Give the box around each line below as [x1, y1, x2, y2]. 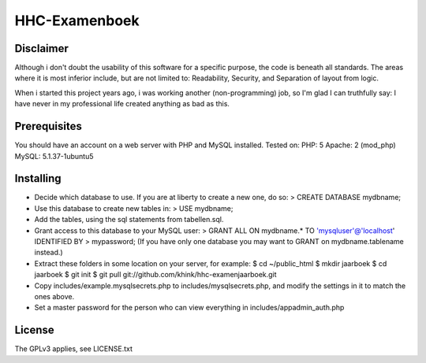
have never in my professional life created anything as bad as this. [14, 99, 230, 109]
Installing [14, 172, 62, 185]
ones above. [34, 291, 75, 301]
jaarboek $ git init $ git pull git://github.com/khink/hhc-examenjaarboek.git [34, 270, 277, 280]
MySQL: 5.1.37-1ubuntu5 [14, 151, 94, 161]
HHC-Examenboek [14, 12, 140, 29]
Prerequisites [14, 120, 82, 133]
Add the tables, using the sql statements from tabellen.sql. [34, 215, 224, 224]
